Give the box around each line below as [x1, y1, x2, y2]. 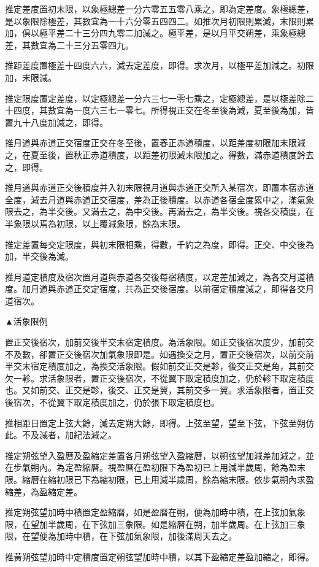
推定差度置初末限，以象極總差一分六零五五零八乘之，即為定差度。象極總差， [5, 2, 314, 15]
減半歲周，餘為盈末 [228, 461, 306, 474]
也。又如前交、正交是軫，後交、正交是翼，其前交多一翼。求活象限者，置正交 [5, 384, 314, 396]
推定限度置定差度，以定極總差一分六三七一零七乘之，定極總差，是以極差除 [5, 91, 306, 104]
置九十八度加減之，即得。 [5, 115, 108, 128]
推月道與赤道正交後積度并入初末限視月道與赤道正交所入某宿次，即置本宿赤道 [5, 181, 314, 194]
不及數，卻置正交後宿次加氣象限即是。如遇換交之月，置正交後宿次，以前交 [5, 347, 306, 360]
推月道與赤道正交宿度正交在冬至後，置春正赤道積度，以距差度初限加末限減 [5, 136, 306, 149]
